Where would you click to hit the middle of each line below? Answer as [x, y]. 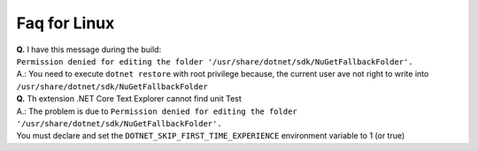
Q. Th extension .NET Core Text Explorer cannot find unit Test [129, 99]
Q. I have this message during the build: [89, 49]
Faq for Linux [66, 23]
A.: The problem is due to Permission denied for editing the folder [157, 111]
